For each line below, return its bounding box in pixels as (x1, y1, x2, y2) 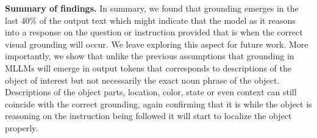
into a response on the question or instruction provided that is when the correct (5, 26, 303, 38)
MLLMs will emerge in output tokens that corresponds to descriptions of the (5, 61, 292, 74)
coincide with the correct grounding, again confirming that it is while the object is (5, 97, 312, 110)
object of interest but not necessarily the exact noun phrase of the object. (5, 73, 280, 86)
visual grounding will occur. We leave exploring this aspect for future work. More (5, 37, 308, 50)
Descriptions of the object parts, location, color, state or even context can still (5, 85, 297, 98)
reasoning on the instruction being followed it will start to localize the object (5, 109, 292, 122)
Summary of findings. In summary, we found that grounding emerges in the (5, 2, 299, 14)
